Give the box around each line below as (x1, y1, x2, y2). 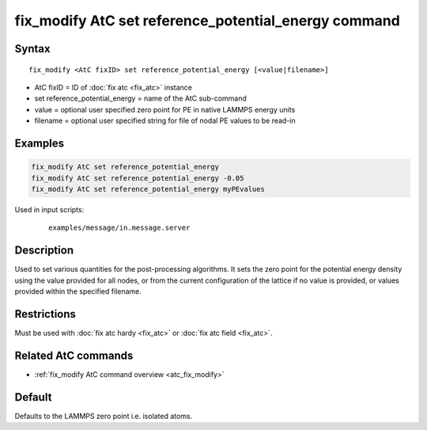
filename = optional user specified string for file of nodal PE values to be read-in (34, 116, 296, 126)
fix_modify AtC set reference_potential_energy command (14, 12, 401, 29)
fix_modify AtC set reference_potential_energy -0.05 (31, 173, 244, 182)
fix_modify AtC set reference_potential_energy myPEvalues (31, 185, 265, 193)
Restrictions (14, 307, 77, 321)
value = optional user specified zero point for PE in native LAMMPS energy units (34, 105, 296, 114)
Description (14, 244, 74, 257)
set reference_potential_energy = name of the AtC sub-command (34, 93, 247, 103)
